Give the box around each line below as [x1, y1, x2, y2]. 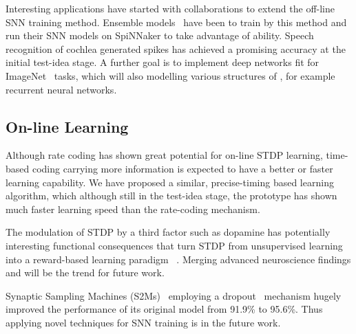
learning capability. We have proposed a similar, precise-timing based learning [6, 175, 334, 189]
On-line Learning [6, 115, 129, 137]
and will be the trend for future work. [6, 265, 165, 280]
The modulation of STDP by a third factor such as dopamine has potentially [6, 225, 331, 239]
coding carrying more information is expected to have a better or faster [32, 161, 333, 175]
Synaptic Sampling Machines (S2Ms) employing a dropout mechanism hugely [6, 288, 342, 302]
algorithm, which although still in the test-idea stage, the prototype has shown [6, 188, 337, 203]
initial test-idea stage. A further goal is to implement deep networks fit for [6, 55, 320, 69]
